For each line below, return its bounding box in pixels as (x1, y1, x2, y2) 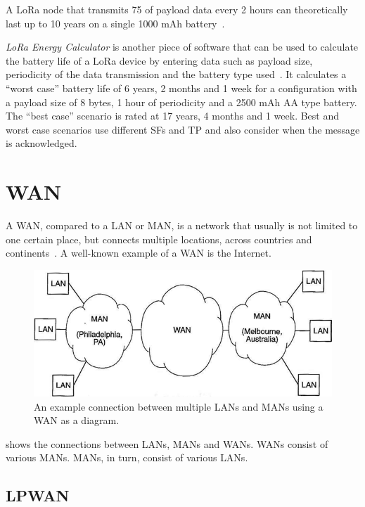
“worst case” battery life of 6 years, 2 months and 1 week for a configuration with (6, 80, 357, 95)
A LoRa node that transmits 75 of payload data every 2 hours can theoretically (6, 2, 348, 16)
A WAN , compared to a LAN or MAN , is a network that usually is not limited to (6, 218, 358, 233)
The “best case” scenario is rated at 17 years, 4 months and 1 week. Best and (6, 108, 340, 123)
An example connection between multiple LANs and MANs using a (34, 399, 324, 413)
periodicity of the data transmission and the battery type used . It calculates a (6, 67, 347, 82)
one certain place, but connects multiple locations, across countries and (6, 231, 312, 246)
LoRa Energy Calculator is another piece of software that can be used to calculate (6, 39, 359, 54)
